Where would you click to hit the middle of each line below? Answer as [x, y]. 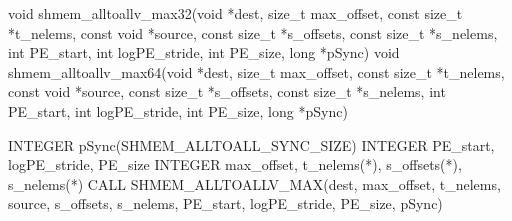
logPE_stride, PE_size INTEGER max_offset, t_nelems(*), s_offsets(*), [235, 164]
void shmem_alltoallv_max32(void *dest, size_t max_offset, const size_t [235, 13]
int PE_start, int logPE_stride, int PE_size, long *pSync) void [204, 52]
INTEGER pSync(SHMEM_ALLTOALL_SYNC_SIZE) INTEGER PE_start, [251, 144]
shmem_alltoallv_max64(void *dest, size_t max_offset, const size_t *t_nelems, [256, 71]
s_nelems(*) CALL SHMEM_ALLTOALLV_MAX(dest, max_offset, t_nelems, [254, 183]
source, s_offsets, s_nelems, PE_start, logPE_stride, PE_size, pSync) [225, 203]
